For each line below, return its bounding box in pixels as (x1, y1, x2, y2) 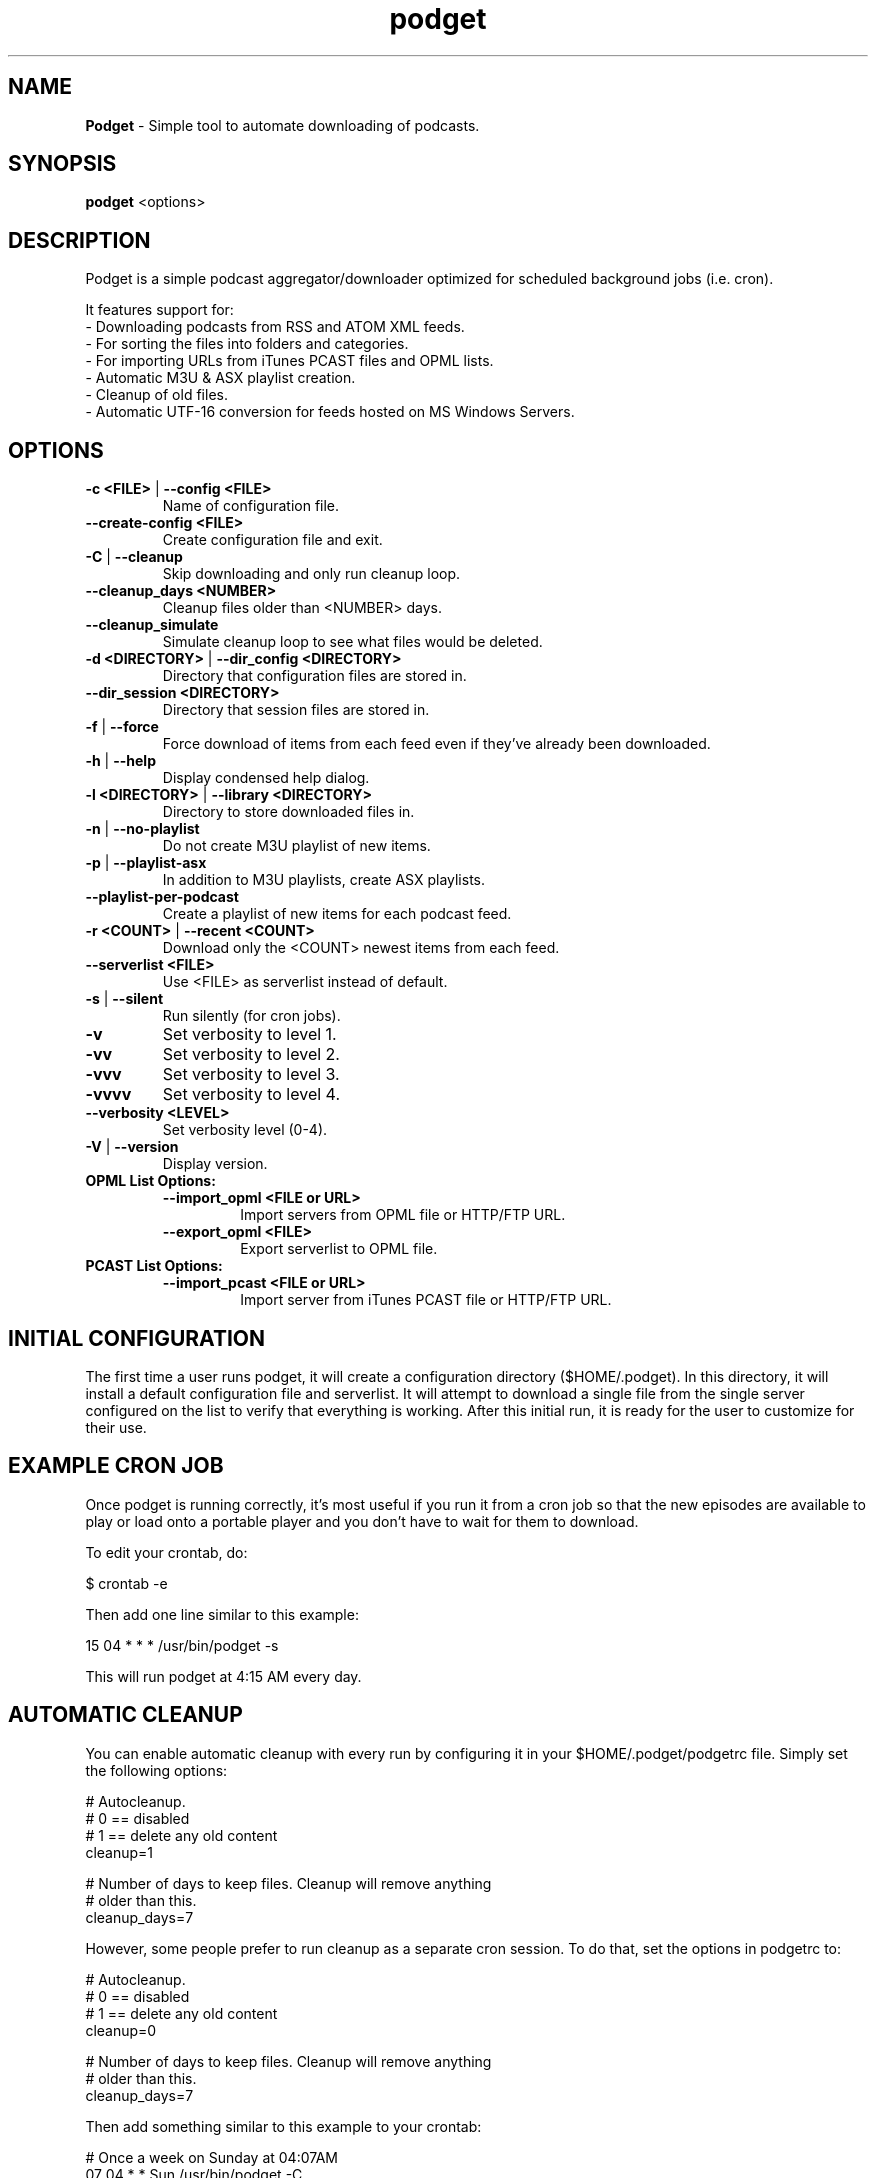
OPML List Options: (85, 1172, 216, 1190)
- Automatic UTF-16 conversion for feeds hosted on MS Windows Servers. (85, 403, 575, 421)
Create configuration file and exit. (162, 531, 383, 549)
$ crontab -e (85, 1574, 168, 1592)
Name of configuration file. (162, 497, 340, 515)
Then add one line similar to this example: (85, 1605, 359, 1623)
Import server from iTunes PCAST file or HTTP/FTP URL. (240, 1291, 612, 1309)
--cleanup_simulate (85, 616, 219, 634)
